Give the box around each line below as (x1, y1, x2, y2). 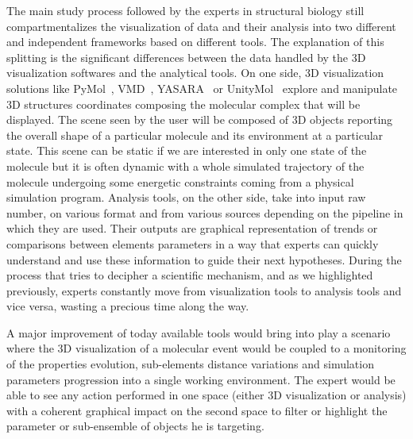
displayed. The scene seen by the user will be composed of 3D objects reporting (6, 111, 393, 128)
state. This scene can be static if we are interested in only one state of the (6, 142, 367, 159)
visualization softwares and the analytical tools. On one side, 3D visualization (6, 64, 384, 81)
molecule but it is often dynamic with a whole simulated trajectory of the (6, 157, 365, 174)
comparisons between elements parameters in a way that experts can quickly (6, 235, 379, 252)
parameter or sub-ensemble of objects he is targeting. (6, 418, 264, 434)
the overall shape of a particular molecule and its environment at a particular (6, 126, 384, 143)
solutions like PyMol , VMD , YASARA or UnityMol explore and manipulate (6, 79, 398, 96)
